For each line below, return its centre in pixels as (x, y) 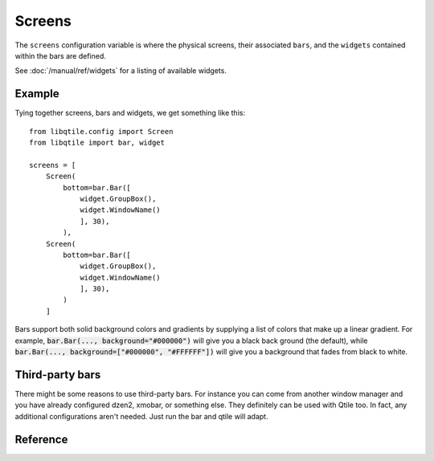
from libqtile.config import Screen (101, 131)
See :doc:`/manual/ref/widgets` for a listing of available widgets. (121, 71)
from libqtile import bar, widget (97, 143)
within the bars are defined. (60, 55)
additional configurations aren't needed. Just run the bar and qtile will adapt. (141, 416)
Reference (41, 439)
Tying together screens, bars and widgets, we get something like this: (130, 113)
